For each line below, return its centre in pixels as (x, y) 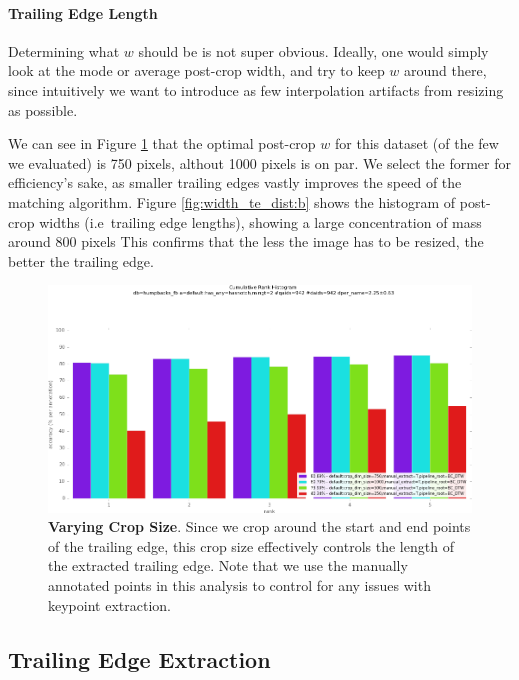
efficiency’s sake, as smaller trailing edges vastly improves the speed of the (235, 182)
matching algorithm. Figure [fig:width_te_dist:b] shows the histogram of (232, 201)
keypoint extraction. (109, 604)
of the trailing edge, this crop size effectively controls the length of (251, 545)
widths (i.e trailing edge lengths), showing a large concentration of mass (260, 221)
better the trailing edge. (81, 260)
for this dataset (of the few (417, 143)
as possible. (43, 109)
